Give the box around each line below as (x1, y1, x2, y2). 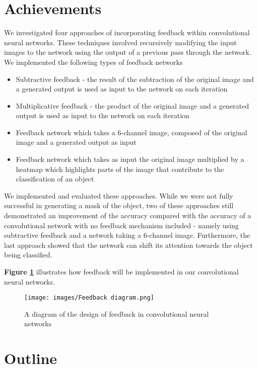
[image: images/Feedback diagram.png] (24, 294, 154, 302)
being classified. (4, 249, 52, 260)
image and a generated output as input (16, 137, 137, 147)
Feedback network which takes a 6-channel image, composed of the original (16, 127, 247, 137)
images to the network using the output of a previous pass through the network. (4, 47, 251, 57)
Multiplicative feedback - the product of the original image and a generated (16, 100, 249, 111)
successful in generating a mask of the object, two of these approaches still (4, 200, 234, 211)
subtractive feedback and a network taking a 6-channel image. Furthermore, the (4, 230, 250, 240)
